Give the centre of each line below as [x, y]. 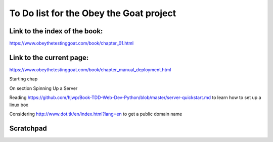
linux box [19, 105]
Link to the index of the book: [56, 31]
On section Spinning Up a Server [43, 88]
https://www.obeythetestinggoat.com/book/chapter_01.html [72, 43]
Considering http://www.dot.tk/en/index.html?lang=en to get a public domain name [96, 114]
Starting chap [24, 79]
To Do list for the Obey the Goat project [93, 13]
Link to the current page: [49, 57]
